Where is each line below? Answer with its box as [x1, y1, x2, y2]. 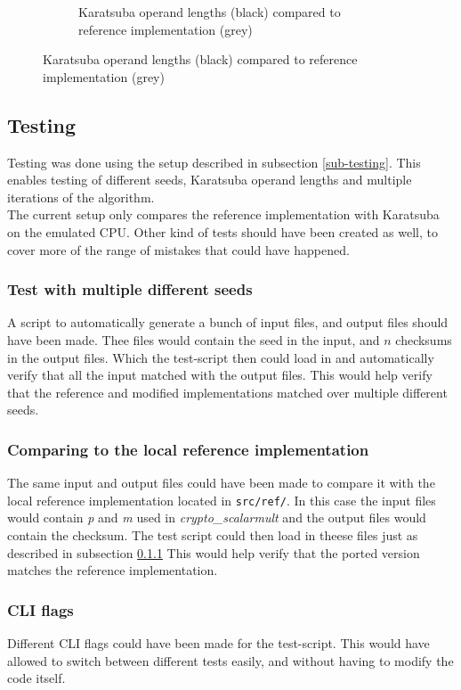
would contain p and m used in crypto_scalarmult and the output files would [7, 508, 426, 527]
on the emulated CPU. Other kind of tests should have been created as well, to [7, 222, 438, 241]
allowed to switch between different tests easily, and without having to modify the [7, 651, 454, 669]
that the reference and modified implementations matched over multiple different [7, 382, 448, 401]
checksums [395, 330, 452, 349]
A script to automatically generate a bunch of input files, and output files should [7, 313, 449, 332]
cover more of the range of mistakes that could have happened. [7, 240, 350, 259]
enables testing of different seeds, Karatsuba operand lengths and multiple [7, 170, 412, 189]
